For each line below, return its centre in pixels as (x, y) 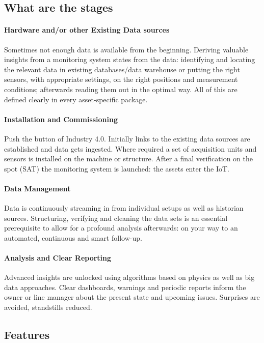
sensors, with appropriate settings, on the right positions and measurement (121, 79)
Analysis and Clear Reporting (58, 258)
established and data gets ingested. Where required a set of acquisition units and (130, 148)
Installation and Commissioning (61, 119)
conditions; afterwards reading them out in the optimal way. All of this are (121, 89)
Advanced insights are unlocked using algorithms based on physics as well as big (129, 277)
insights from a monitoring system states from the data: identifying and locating (130, 59)
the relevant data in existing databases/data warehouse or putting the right (122, 69)
